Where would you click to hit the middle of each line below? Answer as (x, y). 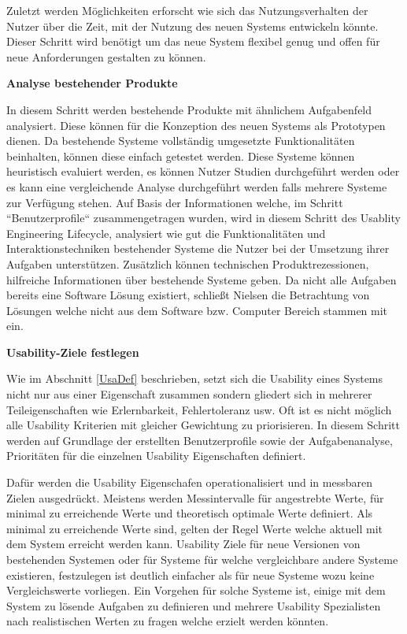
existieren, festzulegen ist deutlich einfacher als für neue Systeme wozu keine (191, 575)
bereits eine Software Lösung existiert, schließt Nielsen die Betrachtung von (188, 295)
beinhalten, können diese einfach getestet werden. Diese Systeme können (181, 156)
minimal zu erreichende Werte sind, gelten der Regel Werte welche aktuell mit (194, 528)
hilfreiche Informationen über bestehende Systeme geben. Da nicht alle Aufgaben (202, 279)
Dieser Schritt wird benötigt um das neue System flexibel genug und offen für (193, 41)
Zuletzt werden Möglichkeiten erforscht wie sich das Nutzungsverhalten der (187, 10)
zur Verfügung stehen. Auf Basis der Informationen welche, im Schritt (175, 202)
